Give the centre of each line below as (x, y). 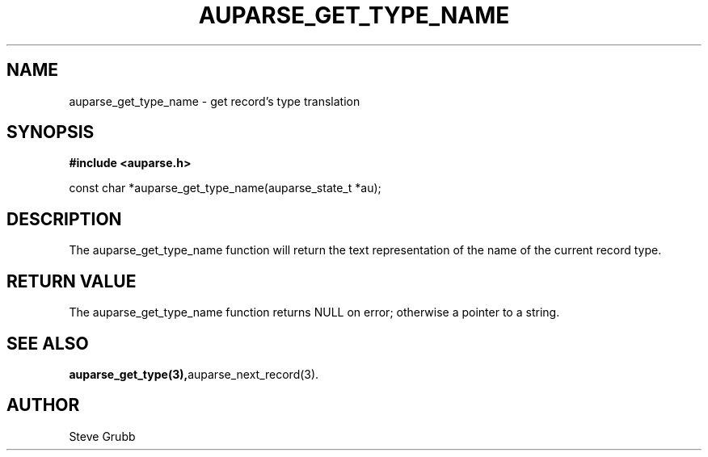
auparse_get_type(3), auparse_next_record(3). (194, 374)
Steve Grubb (102, 436)
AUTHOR (43, 405)
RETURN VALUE (72, 281)
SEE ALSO (48, 343)
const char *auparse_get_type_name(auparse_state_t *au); (225, 188)
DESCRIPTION (64, 219)
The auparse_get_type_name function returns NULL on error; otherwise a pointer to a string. (314, 312)
